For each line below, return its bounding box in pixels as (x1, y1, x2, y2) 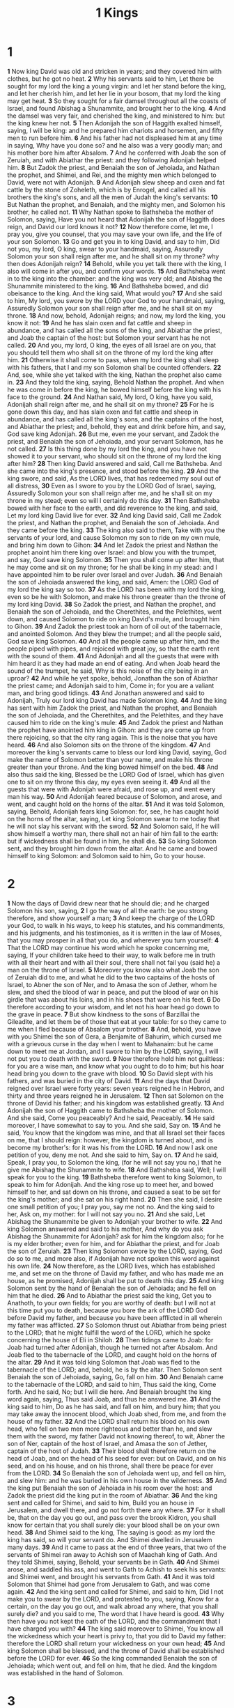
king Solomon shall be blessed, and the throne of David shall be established (7, 1646, 225, 1655)
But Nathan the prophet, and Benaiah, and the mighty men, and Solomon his (7, 200, 226, 208)
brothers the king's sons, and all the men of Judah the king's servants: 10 (7, 193, 218, 201)
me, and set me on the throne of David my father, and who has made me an (7, 1269, 224, 1278)
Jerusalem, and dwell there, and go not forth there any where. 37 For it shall (7, 1506, 226, 1514)
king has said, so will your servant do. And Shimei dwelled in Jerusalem (7, 1535, 212, 1544)
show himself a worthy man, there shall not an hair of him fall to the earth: (7, 829, 219, 837)
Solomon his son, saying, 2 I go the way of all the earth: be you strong (7, 906, 208, 915)
